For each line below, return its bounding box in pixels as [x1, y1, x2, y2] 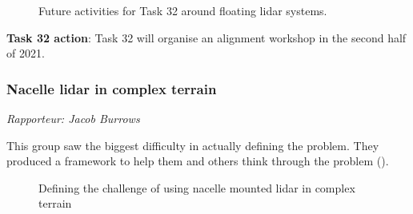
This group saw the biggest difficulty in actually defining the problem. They [6, 137, 379, 153]
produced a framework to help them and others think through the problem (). [6, 153, 389, 169]
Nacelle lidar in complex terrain [6, 78, 217, 98]
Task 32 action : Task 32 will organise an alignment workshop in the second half [6, 29, 407, 46]
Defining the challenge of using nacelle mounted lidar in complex [38, 179, 355, 196]
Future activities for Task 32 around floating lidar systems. [38, 2, 327, 18]
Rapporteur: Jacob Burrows [6, 110, 140, 126]
